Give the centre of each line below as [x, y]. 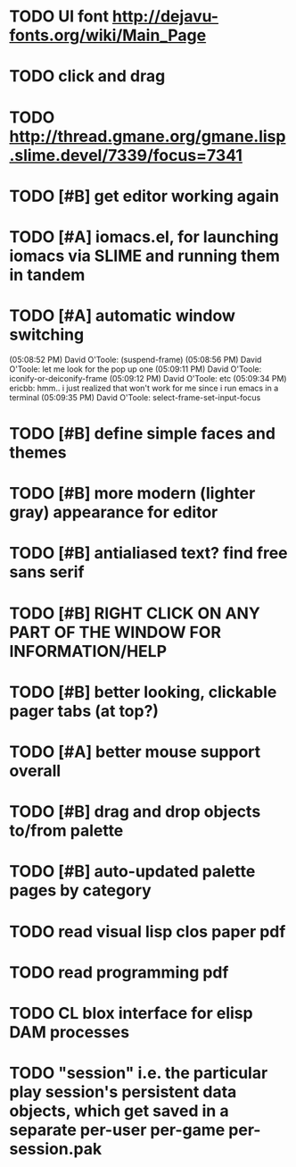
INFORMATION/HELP [88, 651]
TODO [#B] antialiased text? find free [148, 554]
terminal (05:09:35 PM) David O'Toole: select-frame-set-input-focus [135, 397]
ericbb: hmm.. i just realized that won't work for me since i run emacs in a [144, 388]
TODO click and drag [87, 76]
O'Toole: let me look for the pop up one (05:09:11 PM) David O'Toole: [136, 369]
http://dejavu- [165, 17]
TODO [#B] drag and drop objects [135, 812]
